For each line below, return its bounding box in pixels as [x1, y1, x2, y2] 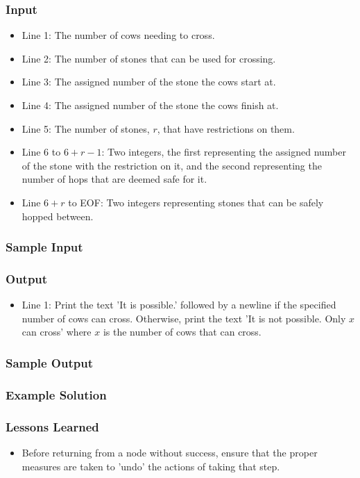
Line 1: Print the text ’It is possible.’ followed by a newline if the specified [22, 297, 336, 312]
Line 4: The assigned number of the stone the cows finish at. [22, 98, 279, 112]
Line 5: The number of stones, [22, 121, 150, 135]
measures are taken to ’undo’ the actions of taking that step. [22, 459, 280, 473]
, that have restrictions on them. [157, 121, 295, 135]
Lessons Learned [6, 418, 99, 435]
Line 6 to [22, 145, 61, 159]
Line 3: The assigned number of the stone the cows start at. [22, 74, 276, 89]
